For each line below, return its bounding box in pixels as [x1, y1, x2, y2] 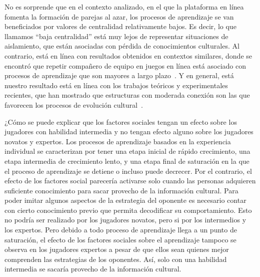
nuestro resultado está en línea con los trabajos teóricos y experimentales [4, 80, 228, 90]
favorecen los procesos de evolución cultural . [4, 99, 143, 110]
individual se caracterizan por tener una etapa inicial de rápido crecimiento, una [4, 146, 250, 156]
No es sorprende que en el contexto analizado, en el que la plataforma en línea [4, 2, 244, 12]
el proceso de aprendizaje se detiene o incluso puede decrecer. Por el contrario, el [4, 165, 252, 176]
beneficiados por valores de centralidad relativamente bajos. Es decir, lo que [4, 21, 236, 32]
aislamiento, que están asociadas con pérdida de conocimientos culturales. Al [4, 41, 239, 51]
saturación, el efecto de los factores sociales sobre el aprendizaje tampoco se [4, 234, 236, 244]
